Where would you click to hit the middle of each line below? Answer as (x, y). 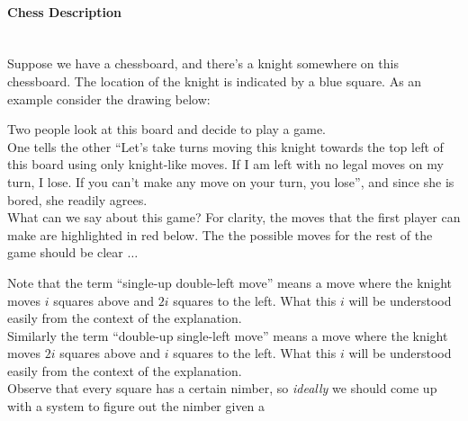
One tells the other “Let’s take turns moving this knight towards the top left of (225, 146)
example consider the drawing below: (109, 99)
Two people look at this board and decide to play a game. (167, 129)
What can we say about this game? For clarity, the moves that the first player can (234, 217)
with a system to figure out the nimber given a (136, 406)
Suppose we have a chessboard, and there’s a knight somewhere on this (203, 63)
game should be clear (65, 252)
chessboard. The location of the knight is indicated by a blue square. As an (215, 81)
